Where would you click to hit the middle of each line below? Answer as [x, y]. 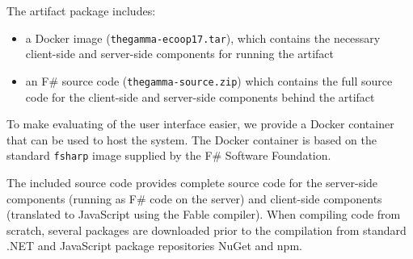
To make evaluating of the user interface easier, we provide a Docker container [200, 124]
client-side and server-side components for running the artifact [180, 54]
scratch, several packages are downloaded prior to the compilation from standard [206, 230]
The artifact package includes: [81, 10]
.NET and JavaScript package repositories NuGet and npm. [154, 246]
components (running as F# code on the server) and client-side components [194, 198]
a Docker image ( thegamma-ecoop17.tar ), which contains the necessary [203, 38]
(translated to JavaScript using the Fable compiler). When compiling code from [204, 214]
